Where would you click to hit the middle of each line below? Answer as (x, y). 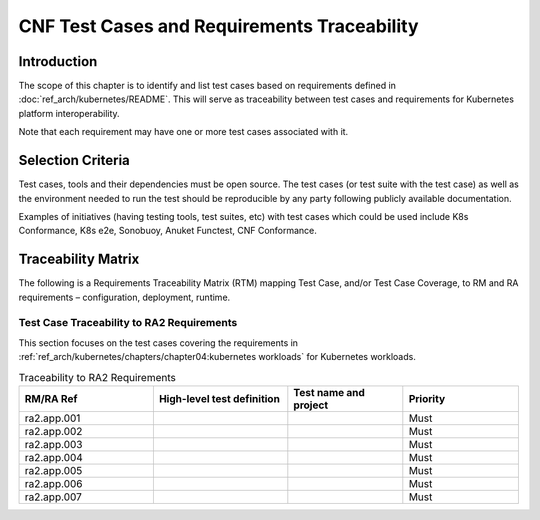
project (311, 405)
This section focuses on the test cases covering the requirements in (158, 342)
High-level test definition (219, 398)
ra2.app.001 (52, 418)
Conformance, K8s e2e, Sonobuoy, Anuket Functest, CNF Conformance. (167, 231)
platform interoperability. (69, 113)
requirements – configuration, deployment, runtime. (124, 297)
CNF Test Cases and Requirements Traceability (218, 26)
